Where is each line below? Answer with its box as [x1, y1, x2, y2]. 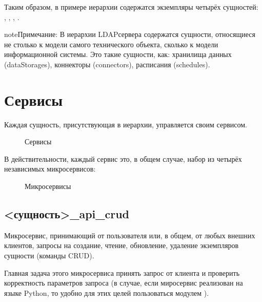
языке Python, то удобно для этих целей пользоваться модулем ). [4, 287, 209, 298]
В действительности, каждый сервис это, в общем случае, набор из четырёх [4, 153, 242, 164]
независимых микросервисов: [4, 163, 96, 174]
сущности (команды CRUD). [4, 250, 94, 261]
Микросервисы [25, 181, 71, 192]
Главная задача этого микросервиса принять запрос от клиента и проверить [4, 267, 240, 278]
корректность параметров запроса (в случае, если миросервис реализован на [4, 277, 243, 288]
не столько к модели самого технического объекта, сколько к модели [4, 39, 218, 49]
